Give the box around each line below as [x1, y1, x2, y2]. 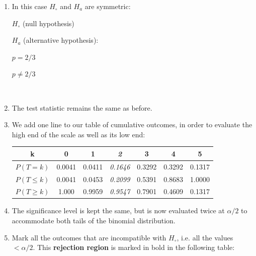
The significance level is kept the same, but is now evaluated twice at [12, 205, 225, 216]
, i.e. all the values [177, 232, 233, 242]
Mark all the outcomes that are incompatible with [12, 232, 166, 242]
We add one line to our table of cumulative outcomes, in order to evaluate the [12, 119, 252, 130]
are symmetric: [84, 1, 131, 11]
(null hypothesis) [22, 18, 74, 28]
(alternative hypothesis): [23, 35, 99, 45]
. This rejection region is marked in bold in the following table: [33, 242, 235, 252]
